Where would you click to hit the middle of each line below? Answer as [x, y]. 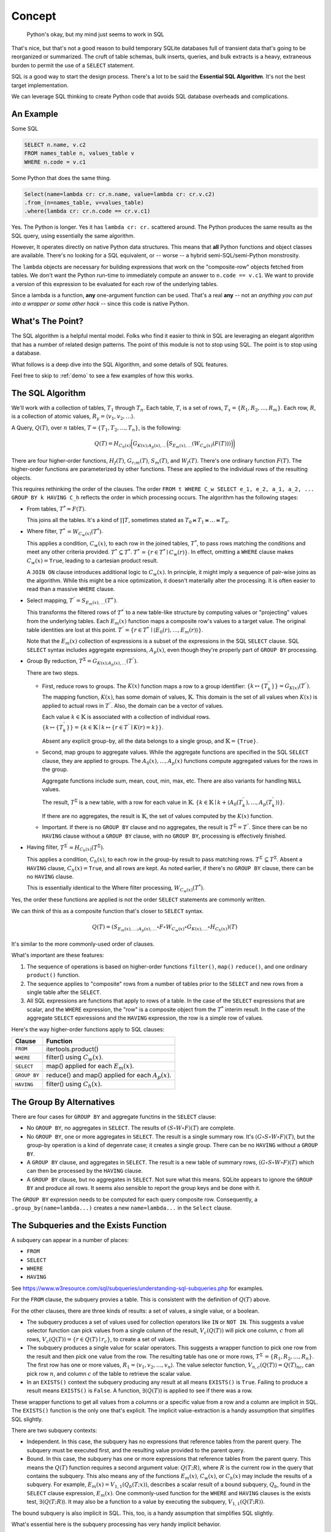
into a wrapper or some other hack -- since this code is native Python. [100, 304]
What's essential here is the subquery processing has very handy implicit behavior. [116, 1524]
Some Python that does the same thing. [61, 178]
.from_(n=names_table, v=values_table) [84, 203]
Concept [34, 16]
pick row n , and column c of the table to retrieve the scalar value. [109, 1373]
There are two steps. [53, 673]
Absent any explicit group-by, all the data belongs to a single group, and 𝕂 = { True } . [150, 741]
